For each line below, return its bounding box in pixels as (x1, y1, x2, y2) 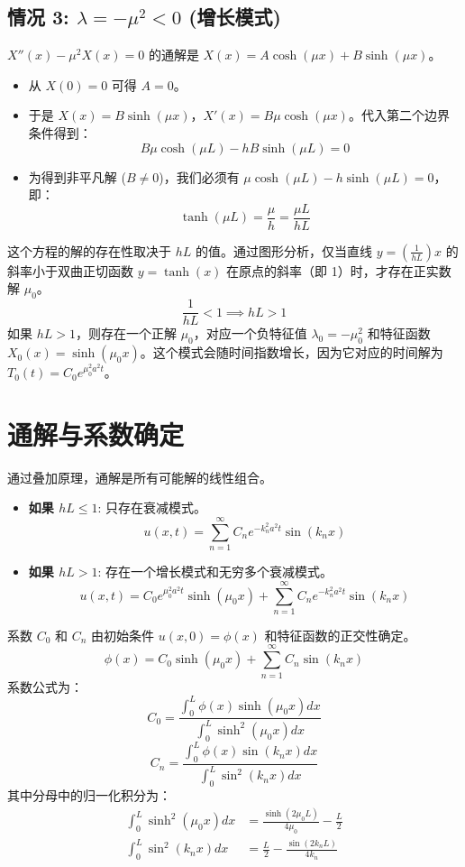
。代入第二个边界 (348, 106, 450, 125)
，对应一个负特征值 (193, 324, 307, 343)
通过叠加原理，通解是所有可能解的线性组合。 (7, 467, 272, 486)
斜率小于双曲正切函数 (7, 261, 133, 280)
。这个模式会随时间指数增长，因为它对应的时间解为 (140, 343, 443, 362)
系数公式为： (7, 677, 83, 696)
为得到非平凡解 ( (28, 167, 126, 186)
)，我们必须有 (159, 167, 240, 186)
